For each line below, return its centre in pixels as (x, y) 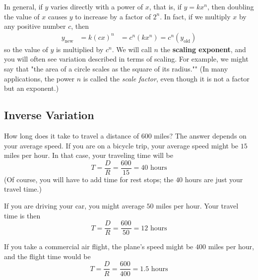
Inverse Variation (49, 115)
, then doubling (231, 6)
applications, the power (39, 78)
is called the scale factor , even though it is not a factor (166, 78)
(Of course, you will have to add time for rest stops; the (89, 179)
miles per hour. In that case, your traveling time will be (89, 155)
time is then (22, 215)
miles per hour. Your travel (197, 206)
